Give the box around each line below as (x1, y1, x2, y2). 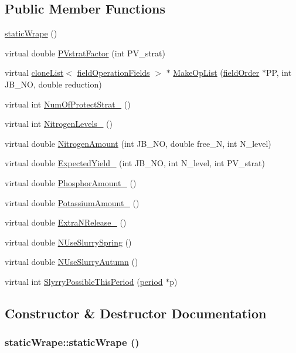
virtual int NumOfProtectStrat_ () (5, 98, 131, 110)
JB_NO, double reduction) (5, 78, 102, 90)
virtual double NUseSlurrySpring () (5, 236, 132, 248)
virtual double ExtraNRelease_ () (5, 216, 127, 228)
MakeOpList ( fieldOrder (173, 66, 260, 79)
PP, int (266, 66, 292, 79)
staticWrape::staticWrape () (5, 335, 140, 349)
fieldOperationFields (77, 66, 150, 79)
